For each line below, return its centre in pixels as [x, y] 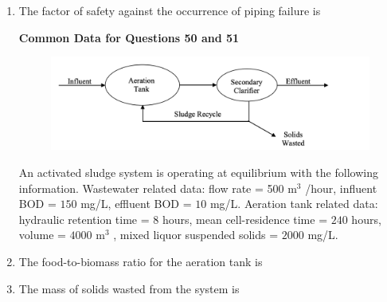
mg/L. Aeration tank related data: [294, 204]
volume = [42, 235]
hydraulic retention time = [84, 219]
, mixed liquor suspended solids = [196, 235]
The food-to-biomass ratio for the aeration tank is [141, 261]
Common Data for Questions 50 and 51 [129, 37]
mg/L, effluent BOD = [136, 204]
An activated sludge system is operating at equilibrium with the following [198, 173]
